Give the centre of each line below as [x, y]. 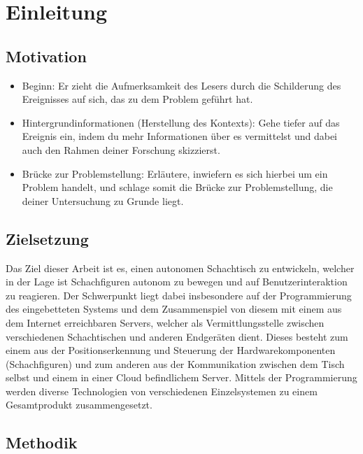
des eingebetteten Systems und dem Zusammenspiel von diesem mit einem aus [174, 309]
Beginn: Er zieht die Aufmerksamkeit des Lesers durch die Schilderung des [181, 85]
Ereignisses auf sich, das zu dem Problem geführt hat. [137, 99]
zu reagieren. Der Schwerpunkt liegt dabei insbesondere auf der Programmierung [179, 295]
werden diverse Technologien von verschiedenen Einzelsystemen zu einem [162, 391]
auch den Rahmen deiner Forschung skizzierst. [121, 149]
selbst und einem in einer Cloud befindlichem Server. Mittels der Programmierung [181, 377]
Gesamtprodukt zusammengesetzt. [79, 405]
